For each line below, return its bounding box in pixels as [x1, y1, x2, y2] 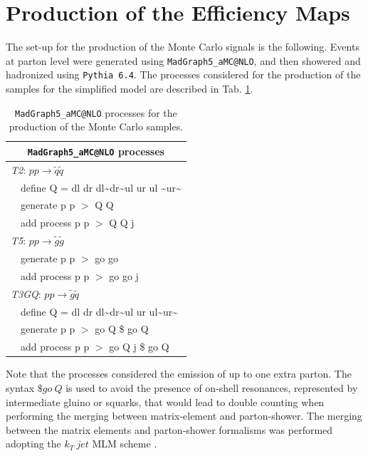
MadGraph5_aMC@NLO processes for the [15, 105, 177, 120]
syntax [6, 380, 35, 395]
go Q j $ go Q [109, 339, 169, 354]
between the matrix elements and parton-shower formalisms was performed [6, 422, 333, 437]
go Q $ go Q [95, 321, 149, 336]
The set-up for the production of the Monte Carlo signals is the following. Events [6, 39, 359, 54]
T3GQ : [11, 286, 41, 301]
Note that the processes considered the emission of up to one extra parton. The [6, 366, 352, 381]
